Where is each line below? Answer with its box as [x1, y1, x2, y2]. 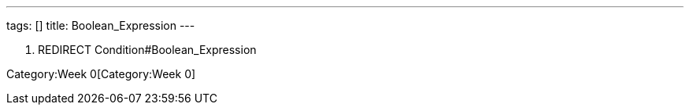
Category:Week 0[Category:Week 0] [6, 67, 196, 81]
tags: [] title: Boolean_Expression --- [6, 19, 195, 32]
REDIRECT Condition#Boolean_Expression [38, 43, 257, 56]
